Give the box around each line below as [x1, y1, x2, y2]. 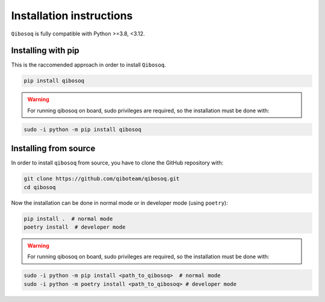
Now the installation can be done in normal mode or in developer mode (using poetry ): [11, 199, 228, 207]
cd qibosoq [23, 184, 56, 190]
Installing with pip [11, 46, 79, 56]
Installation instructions [11, 9, 133, 22]
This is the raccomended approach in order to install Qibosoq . [11, 61, 166, 68]
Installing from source [11, 143, 96, 154]
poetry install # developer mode [23, 224, 126, 231]
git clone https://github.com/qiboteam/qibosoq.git [23, 175, 180, 183]
